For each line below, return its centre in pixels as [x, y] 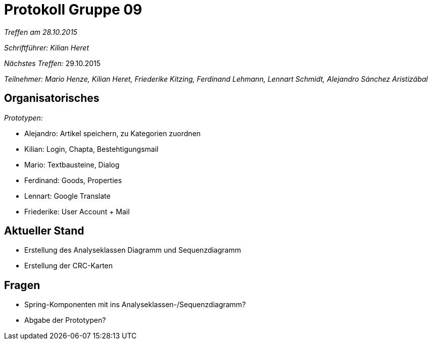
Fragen [22, 285]
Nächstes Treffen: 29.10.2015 [53, 63]
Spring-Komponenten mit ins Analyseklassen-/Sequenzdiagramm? [135, 305]
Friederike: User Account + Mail [77, 211]
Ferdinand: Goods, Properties [73, 180]
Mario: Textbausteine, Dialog [72, 164]
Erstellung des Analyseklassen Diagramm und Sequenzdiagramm [133, 250]
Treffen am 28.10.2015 [41, 32]
